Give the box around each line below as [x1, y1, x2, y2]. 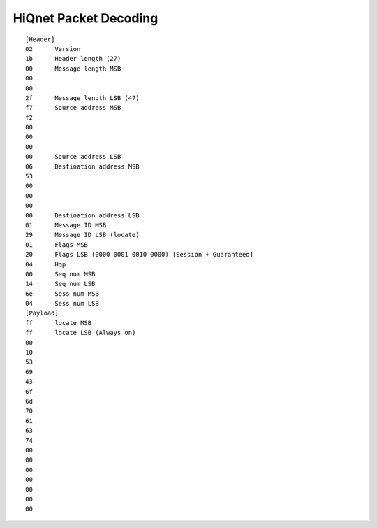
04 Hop [25, 260, 66, 269]
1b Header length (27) [25, 55, 121, 63]
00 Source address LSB [25, 152, 121, 161]
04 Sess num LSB [25, 299, 99, 308]
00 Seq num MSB [25, 270, 96, 278]
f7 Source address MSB [25, 104, 121, 112]
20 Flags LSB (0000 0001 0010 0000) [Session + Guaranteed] [25, 250, 254, 259]
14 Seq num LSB [25, 280, 96, 288]
